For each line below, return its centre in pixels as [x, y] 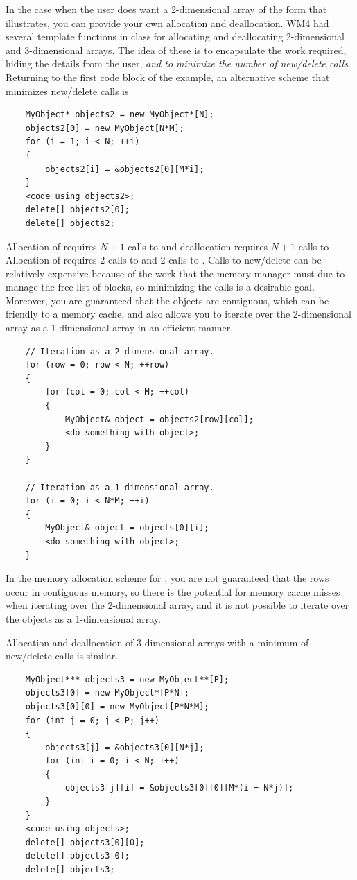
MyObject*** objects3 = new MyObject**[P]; [127, 679]
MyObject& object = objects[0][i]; [127, 528]
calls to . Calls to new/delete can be [245, 260]
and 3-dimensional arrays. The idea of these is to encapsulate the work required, [176, 50]
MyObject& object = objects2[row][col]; [159, 419]
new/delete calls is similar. [62, 656]
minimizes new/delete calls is [67, 90]
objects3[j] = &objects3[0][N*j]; [125, 747]
